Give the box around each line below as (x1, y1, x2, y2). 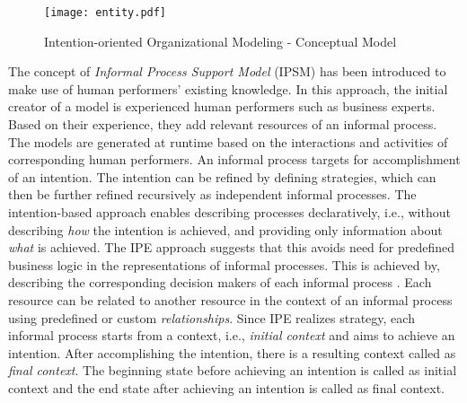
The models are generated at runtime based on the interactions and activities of (8, 132, 448, 151)
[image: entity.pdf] (44, 6, 167, 19)
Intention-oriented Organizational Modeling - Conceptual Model (44, 31, 397, 50)
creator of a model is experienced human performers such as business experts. (8, 97, 436, 116)
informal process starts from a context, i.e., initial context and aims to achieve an (8, 326, 455, 345)
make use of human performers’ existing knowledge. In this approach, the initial (8, 79, 448, 98)
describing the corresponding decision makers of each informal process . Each (8, 273, 432, 292)
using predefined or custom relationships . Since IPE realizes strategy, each (8, 308, 415, 327)
